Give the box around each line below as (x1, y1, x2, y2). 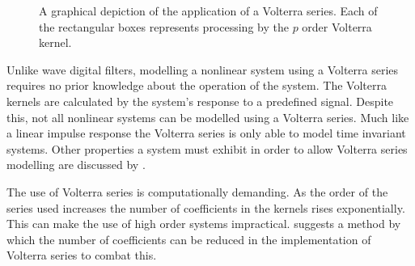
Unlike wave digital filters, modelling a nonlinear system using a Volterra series (6, 61, 399, 78)
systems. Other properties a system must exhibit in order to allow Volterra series (6, 140, 408, 157)
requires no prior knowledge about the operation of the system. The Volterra (6, 77, 387, 94)
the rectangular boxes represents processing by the (39, 18, 289, 35)
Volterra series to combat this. (6, 247, 157, 264)
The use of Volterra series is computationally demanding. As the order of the (6, 183, 388, 200)
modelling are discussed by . (6, 156, 146, 173)
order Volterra (302, 18, 372, 35)
